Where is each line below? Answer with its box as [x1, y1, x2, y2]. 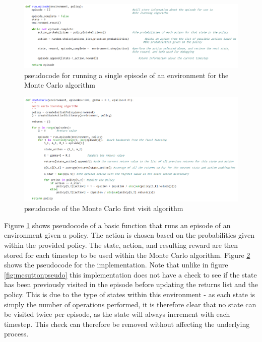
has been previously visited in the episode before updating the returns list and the [4, 279, 258, 290]
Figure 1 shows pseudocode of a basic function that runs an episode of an [4, 220, 231, 230]
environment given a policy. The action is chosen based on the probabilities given [4, 230, 254, 240]
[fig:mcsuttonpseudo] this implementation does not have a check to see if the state [4, 269, 257, 280]
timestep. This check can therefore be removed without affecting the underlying [4, 318, 250, 329]
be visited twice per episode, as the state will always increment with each [4, 309, 230, 319]
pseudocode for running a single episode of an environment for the [24, 70, 229, 80]
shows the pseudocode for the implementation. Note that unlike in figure [4, 259, 228, 270]
